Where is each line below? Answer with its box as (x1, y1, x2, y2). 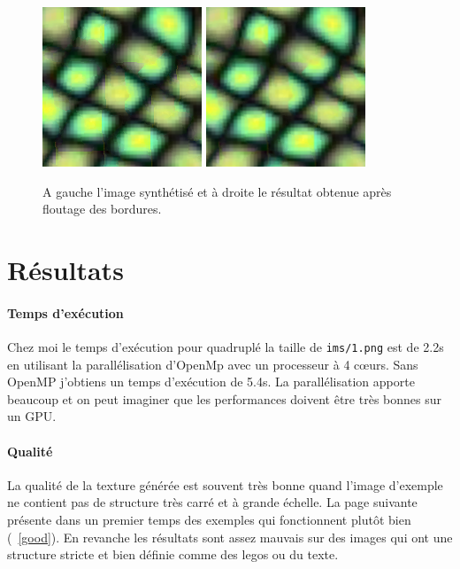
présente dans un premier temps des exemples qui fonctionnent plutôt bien (7, 510, 411, 528)
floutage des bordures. (42, 199, 162, 218)
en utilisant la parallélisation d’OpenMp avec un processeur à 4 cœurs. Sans (7, 355, 418, 373)
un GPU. (7, 407, 57, 425)
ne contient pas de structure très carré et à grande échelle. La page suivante (7, 493, 418, 511)
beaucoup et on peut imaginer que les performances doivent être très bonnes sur (7, 389, 441, 408)
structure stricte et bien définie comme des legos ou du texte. (7, 545, 339, 564)
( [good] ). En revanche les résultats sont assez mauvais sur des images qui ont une (7, 527, 453, 546)
